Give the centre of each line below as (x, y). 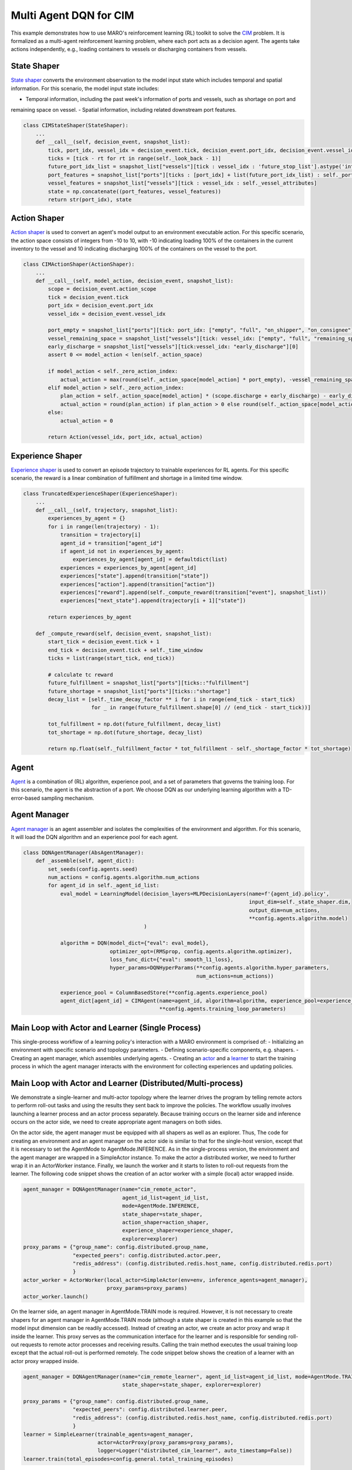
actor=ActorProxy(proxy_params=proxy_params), (165, 1442)
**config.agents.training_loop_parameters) (223, 1009)
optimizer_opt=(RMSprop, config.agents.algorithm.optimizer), (201, 951)
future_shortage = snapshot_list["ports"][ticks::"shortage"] (139, 691)
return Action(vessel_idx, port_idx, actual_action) (125, 437)
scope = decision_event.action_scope (102, 289)
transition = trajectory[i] (100, 535)
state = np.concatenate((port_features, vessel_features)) (135, 191)
